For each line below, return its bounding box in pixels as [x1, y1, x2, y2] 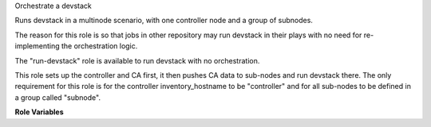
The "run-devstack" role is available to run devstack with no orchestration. [14, 56, 260, 65]
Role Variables [14, 107, 64, 117]
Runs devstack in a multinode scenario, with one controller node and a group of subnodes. [14, 16, 313, 25]
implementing [14, 41, 60, 51]
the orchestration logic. [61, 41, 138, 51]
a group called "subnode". [14, 92, 101, 102]
